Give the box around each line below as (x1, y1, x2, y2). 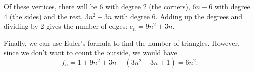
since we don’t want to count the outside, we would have (4, 47, 177, 58)
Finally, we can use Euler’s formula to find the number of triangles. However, (4, 37, 240, 48)
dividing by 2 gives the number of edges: (4, 21, 128, 31)
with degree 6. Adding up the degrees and (114, 11, 243, 21)
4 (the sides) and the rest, (4, 11, 83, 21)
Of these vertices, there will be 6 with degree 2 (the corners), (4, 1, 190, 11)
